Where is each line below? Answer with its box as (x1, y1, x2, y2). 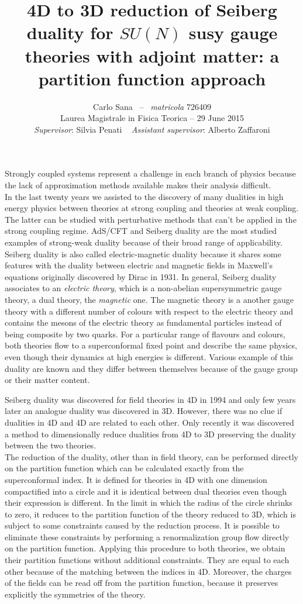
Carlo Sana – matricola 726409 (93, 100, 211, 112)
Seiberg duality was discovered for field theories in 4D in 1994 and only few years (5, 393, 296, 405)
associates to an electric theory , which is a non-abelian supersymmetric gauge (5, 282, 282, 294)
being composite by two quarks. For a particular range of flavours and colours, (5, 327, 285, 340)
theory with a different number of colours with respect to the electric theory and (5, 305, 294, 317)
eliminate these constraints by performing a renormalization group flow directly (5, 530, 290, 543)
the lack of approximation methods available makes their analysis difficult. (5, 179, 271, 191)
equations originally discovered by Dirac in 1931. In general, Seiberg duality (5, 270, 277, 282)
